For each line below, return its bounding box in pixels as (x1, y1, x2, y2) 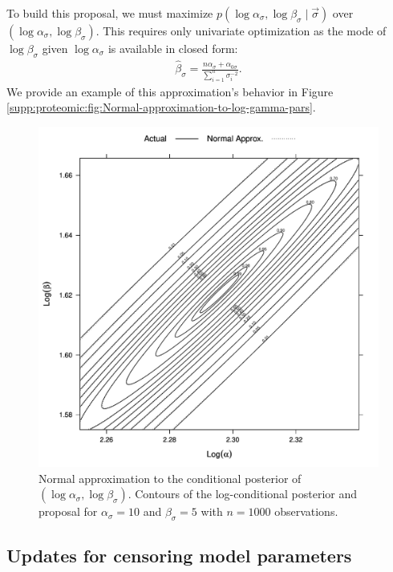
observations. (274, 503, 338, 520)
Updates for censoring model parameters (6, 543, 352, 568)
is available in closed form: (107, 40, 238, 56)
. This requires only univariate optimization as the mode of (95, 22, 387, 39)
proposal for (38, 503, 98, 520)
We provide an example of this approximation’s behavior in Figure (6, 83, 334, 99)
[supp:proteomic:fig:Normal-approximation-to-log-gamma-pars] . (6, 99, 316, 116)
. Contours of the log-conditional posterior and (128, 485, 358, 502)
